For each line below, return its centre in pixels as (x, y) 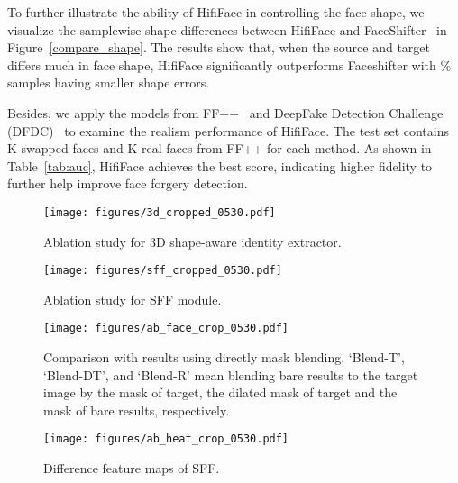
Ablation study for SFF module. (133, 299)
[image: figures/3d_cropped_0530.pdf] (160, 212)
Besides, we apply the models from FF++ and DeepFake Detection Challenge (225, 112)
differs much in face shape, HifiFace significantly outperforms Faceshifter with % (229, 64)
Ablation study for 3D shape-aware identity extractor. (192, 241)
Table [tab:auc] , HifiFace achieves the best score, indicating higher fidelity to (220, 165)
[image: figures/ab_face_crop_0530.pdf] (166, 328)
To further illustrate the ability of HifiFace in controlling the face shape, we (216, 12)
